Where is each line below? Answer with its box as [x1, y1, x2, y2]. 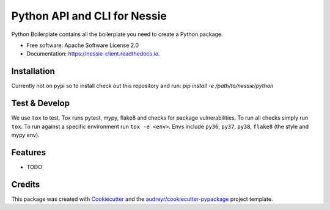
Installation [11, 66, 55, 76]
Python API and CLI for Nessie [11, 9, 167, 23]
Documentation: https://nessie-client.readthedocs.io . [26, 50, 160, 57]
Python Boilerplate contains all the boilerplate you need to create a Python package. [11, 31, 223, 38]
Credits [11, 179, 40, 189]
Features [11, 147, 46, 157]
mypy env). [11, 131, 40, 139]
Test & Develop [11, 98, 70, 109]
